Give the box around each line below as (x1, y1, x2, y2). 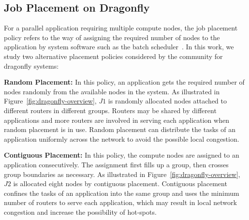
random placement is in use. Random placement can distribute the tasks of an (4, 124, 235, 134)
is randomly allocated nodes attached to (108, 96, 227, 106)
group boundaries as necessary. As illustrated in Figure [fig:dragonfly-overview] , (4, 169, 240, 179)
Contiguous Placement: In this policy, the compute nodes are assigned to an (4, 150, 239, 160)
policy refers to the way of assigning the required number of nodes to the (4, 32, 220, 42)
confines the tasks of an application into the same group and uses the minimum (4, 188, 239, 198)
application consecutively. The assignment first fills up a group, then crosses (4, 159, 229, 169)
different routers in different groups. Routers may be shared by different (4, 105, 217, 115)
